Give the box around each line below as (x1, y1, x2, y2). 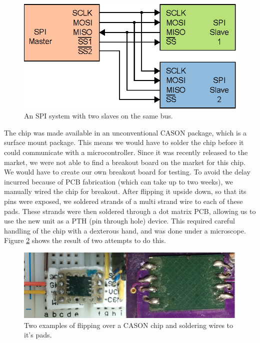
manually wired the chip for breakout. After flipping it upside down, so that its (4, 186, 246, 196)
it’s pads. (24, 329, 52, 340)
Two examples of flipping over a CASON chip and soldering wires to (24, 319, 233, 330)
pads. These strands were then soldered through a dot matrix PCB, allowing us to (4, 205, 256, 216)
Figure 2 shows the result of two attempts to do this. (4, 235, 166, 245)
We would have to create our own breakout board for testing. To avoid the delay (4, 166, 250, 177)
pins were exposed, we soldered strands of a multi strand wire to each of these (4, 196, 243, 206)
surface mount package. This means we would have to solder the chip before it (4, 137, 244, 147)
